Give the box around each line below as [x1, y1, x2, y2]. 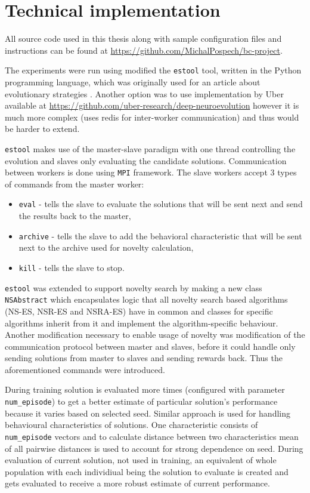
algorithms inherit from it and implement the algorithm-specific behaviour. [5, 316, 278, 329]
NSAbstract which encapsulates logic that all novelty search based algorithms [5, 293, 288, 306]
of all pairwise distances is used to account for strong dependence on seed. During [5, 442, 303, 454]
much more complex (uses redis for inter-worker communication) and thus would [5, 110, 299, 123]
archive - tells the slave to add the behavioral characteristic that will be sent [18, 229, 302, 242]
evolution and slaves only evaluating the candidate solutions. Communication [5, 154, 287, 167]
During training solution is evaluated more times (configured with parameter [5, 383, 285, 396]
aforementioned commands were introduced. [5, 363, 165, 375]
